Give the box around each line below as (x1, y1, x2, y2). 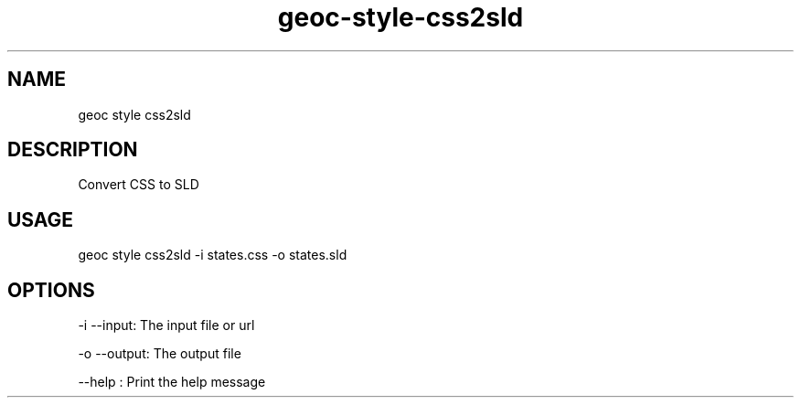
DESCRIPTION (7, 138, 138, 162)
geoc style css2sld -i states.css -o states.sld (78, 247, 347, 263)
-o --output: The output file (78, 346, 241, 362)
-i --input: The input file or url (78, 317, 255, 334)
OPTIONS (7, 278, 95, 302)
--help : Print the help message (78, 374, 266, 390)
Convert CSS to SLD (78, 176, 199, 193)
